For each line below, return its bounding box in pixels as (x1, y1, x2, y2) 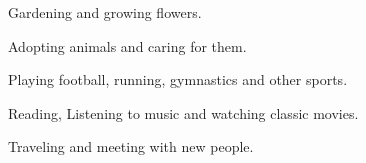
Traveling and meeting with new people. (8, 136, 254, 157)
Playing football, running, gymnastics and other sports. (8, 69, 348, 90)
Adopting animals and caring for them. (8, 35, 247, 56)
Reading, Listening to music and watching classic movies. (8, 102, 359, 123)
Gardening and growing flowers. (8, 2, 202, 22)
